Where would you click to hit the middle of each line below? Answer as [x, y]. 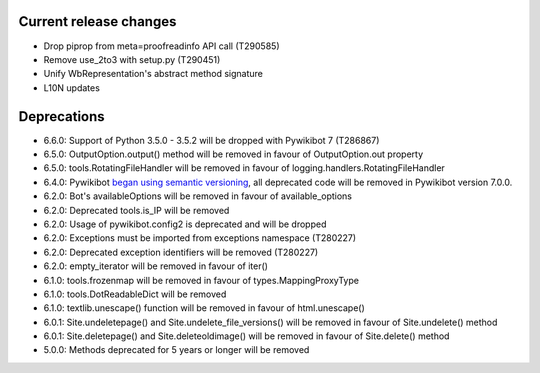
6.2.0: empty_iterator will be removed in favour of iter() [156, 266]
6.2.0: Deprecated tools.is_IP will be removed [136, 210]
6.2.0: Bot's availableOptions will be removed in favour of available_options [198, 196]
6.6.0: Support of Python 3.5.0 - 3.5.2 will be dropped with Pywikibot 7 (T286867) [211, 140]
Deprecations [61, 116]
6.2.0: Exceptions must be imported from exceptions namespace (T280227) [200, 238]
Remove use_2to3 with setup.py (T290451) [132, 59]
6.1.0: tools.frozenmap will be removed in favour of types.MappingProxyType [201, 280]
